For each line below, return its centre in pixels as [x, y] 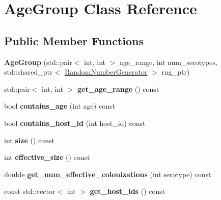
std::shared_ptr [29, 72]
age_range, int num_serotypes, [168, 62]
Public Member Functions [74, 40]
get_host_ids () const [128, 191]
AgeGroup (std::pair [38, 62]
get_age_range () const [118, 89]
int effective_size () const [47, 157]
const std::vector [30, 191]
